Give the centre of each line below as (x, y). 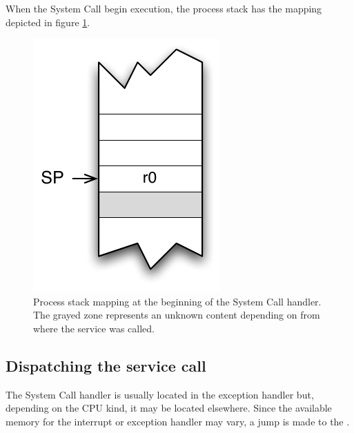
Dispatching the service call (106, 365)
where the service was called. (94, 328)
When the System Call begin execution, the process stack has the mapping (164, 8)
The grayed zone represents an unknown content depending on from (177, 315)
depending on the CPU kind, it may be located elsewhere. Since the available (169, 408)
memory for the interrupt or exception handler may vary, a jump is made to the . (178, 421)
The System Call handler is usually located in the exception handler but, (160, 394)
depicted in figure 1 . (48, 22)
